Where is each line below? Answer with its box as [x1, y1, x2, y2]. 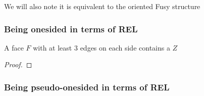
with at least [33, 42, 72, 53]
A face [4, 42, 24, 53]
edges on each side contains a [80, 42, 170, 53]
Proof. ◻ [4, 59, 32, 70]
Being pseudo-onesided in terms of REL [4, 80, 170, 93]
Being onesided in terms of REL [4, 22, 138, 35]
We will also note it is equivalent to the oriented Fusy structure [4, 1, 200, 11]
